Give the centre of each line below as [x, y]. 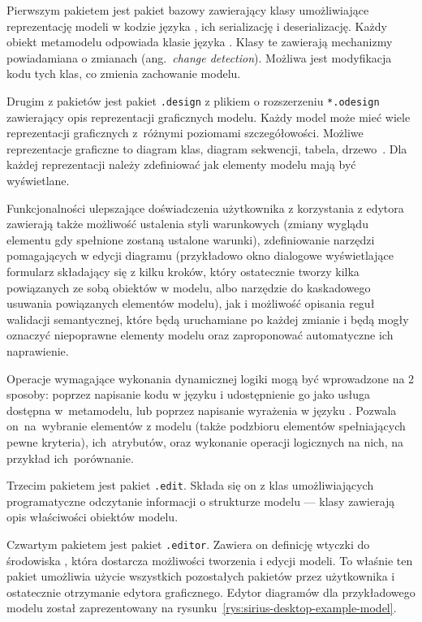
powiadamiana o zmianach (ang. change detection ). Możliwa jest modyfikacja [199, 57]
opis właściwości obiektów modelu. [93, 517]
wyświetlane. [38, 180]
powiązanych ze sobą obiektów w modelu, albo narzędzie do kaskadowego [189, 287]
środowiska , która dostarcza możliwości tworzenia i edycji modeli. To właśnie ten [210, 560]
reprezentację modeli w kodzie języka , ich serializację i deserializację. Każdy [197, 26]
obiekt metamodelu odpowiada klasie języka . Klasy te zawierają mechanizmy [200, 42]
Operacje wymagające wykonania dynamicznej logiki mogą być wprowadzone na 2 [211, 378]
